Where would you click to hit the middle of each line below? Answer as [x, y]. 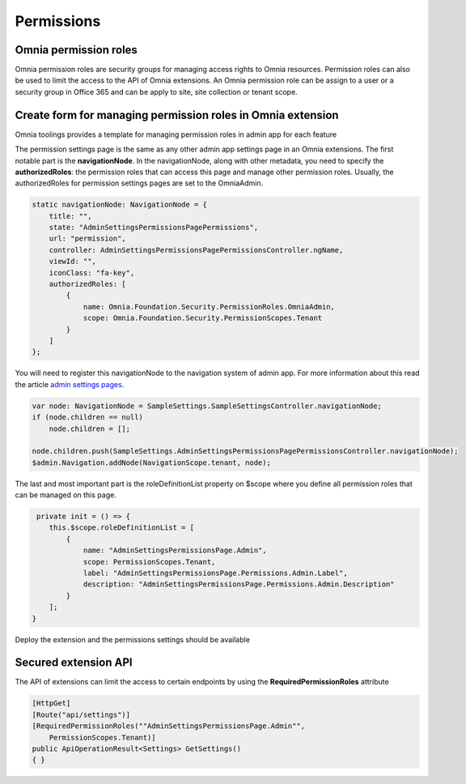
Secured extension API [74, 663]
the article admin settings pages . [70, 384]
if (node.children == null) [87, 418]
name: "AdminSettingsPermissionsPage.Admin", [175, 550]
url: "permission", [88, 239]
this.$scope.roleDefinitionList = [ [121, 528]
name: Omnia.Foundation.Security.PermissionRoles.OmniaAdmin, [209, 307]
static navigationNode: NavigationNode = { [120, 205]
